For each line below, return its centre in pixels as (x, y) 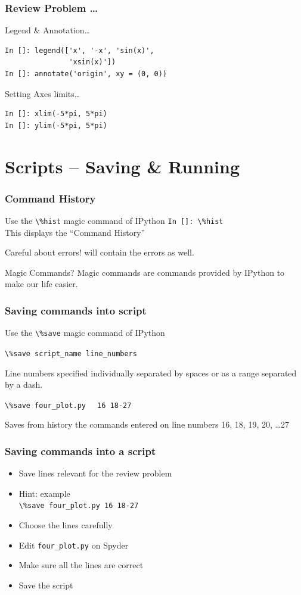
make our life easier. (41, 284)
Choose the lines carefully (66, 525)
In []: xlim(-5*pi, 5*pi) (56, 114)
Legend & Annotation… (47, 30)
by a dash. (24, 384)
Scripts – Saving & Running (122, 166)
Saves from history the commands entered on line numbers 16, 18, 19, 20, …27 (147, 424)
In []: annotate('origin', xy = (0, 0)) (86, 74)
